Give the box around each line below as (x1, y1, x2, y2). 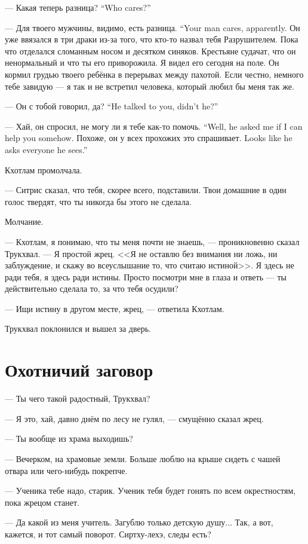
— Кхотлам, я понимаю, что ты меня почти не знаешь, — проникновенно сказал (5, 235, 300, 247)
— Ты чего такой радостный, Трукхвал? (5, 392, 150, 405)
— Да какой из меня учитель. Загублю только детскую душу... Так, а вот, (5, 516, 273, 528)
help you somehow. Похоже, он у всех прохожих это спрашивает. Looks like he (5, 132, 292, 144)
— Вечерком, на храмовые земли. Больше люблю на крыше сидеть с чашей (5, 452, 281, 464)
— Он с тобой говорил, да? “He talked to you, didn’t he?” (5, 100, 218, 112)
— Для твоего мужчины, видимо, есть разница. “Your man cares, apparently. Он (5, 21, 300, 33)
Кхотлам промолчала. (5, 163, 82, 176)
